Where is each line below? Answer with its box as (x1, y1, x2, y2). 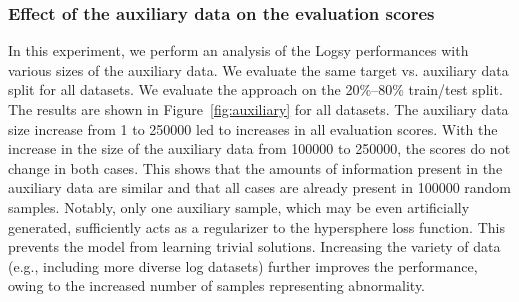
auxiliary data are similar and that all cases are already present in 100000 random (8, 177, 512, 198)
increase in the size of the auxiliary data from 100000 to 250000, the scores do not (8, 138, 511, 159)
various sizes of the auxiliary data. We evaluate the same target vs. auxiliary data (8, 59, 509, 80)
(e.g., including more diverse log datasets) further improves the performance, (8, 255, 478, 276)
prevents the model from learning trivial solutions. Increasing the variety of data (8, 236, 501, 257)
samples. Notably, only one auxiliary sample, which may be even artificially (8, 196, 470, 217)
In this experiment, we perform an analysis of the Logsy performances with (8, 40, 469, 61)
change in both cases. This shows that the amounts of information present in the (8, 157, 503, 178)
